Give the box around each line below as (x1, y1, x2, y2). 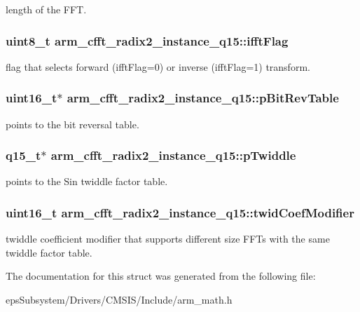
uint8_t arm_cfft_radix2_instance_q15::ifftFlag (6, 32, 289, 49)
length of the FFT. (6, 2, 87, 16)
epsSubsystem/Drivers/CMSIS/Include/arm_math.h (6, 292, 233, 307)
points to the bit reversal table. (6, 116, 139, 131)
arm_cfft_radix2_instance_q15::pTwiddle (50, 147, 296, 164)
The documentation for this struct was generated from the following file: (6, 269, 316, 283)
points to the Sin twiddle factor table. (6, 174, 168, 189)
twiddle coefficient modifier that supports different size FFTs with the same (6, 231, 330, 246)
